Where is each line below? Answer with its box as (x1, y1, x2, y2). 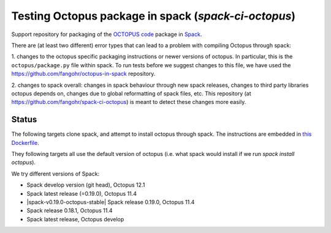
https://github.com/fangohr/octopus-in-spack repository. (11, 70, 156, 78)
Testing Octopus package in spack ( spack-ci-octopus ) (11, 9, 296, 23)
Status (11, 114, 37, 125)
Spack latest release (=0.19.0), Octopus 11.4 (26, 190, 137, 197)
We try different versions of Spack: (11, 170, 100, 177)
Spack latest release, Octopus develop (26, 215, 124, 223)
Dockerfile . (11, 139, 39, 146)
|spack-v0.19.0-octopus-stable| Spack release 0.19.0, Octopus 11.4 (26, 198, 195, 205)
